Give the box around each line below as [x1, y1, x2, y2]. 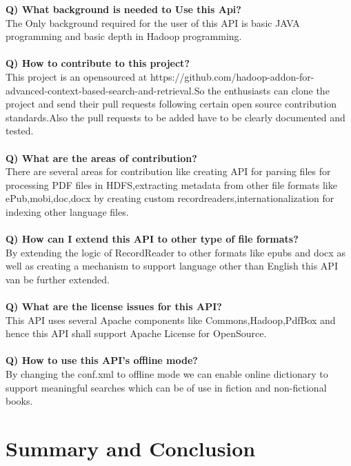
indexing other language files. [6, 204, 129, 219]
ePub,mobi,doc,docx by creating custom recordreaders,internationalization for [6, 191, 334, 205]
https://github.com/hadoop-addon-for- [150, 69, 314, 83]
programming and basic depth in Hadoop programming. [6, 29, 242, 43]
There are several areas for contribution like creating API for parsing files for [6, 164, 331, 179]
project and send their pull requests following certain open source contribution [6, 97, 337, 111]
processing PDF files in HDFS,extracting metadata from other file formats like [6, 177, 337, 192]
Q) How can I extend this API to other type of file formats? [6, 232, 299, 246]
